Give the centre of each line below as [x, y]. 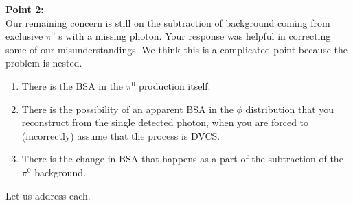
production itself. [175, 85]
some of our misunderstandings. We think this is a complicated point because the [177, 49]
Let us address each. [48, 195]
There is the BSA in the [72, 85]
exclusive [24, 36]
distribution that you [290, 109]
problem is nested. [44, 63]
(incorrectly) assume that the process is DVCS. [121, 135]
